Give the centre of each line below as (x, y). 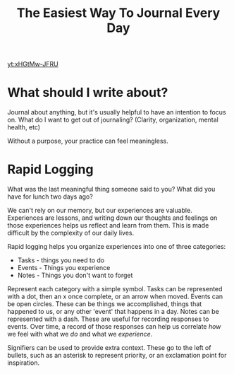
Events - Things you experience (64, 268)
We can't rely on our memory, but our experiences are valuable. (100, 211)
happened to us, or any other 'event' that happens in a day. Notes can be (113, 312)
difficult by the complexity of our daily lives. (71, 233)
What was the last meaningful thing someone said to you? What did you (111, 189)
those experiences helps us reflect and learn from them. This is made (108, 226)
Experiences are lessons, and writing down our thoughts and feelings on (112, 218)
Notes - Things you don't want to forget (75, 275)
